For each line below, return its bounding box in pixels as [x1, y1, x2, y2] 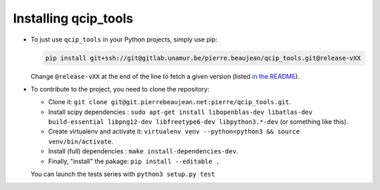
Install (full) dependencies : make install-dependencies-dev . [48, 147, 239, 156]
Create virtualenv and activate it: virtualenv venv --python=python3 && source [48, 127, 300, 136]
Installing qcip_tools [13, 11, 134, 26]
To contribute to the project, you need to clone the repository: [30, 84, 210, 93]
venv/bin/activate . [48, 137, 114, 146]
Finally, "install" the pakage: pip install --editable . [48, 157, 220, 165]
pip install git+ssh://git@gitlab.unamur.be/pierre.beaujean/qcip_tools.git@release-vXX [45, 53, 362, 62]
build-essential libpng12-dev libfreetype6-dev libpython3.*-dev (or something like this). [48, 118, 348, 126]
